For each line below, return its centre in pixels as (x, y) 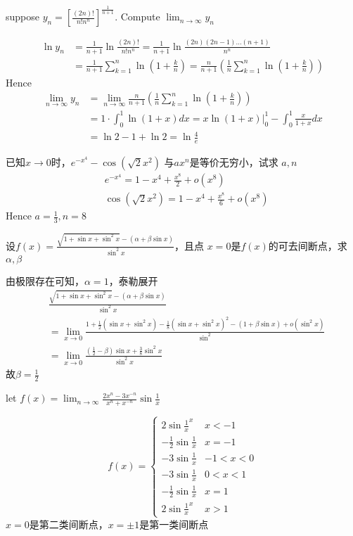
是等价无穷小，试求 (234, 162)
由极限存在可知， (45, 280)
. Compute (137, 17)
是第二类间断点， (69, 524)
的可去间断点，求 (308, 245)
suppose (23, 17)
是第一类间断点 (174, 524)
